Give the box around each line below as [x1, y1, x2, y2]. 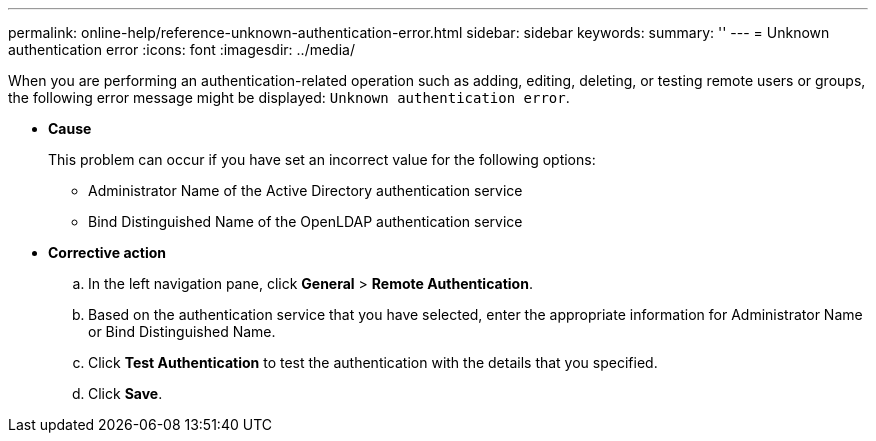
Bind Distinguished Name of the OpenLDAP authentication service [88, 213, 523, 230]
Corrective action [48, 244, 166, 261]
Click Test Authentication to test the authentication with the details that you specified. [88, 354, 658, 371]
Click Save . [88, 385, 163, 402]
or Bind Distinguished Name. [88, 323, 276, 340]
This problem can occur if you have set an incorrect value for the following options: [48, 151, 596, 168]
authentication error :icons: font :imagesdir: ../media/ [8, 41, 355, 58]
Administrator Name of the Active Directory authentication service [88, 182, 523, 199]
